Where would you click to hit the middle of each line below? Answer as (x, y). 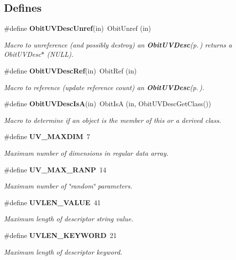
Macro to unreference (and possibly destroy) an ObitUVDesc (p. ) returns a (118, 44)
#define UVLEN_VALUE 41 (52, 202)
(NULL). (60, 54)
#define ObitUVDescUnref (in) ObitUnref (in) (78, 28)
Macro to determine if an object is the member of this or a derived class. (113, 120)
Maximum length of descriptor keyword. (63, 251)
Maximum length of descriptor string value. (69, 219)
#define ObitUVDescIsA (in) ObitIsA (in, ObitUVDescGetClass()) (107, 104)
